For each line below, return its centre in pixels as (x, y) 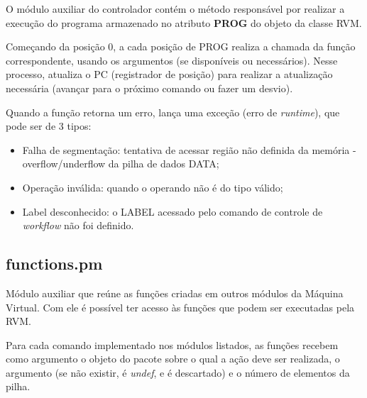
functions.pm (54, 264)
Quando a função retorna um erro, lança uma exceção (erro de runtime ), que (173, 112)
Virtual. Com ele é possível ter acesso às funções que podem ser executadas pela (180, 307)
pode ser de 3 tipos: (49, 126)
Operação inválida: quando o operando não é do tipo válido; (153, 187)
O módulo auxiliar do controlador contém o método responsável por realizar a (175, 9)
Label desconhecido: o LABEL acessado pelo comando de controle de (172, 211)
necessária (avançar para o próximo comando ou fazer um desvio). (149, 88)
